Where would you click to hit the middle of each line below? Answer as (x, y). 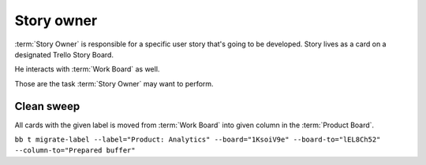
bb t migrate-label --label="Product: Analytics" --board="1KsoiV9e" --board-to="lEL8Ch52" (198, 140)
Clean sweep (47, 106)
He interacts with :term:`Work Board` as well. (87, 69)
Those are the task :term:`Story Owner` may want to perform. (114, 83)
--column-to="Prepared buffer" (75, 150)
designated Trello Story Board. (64, 54)
